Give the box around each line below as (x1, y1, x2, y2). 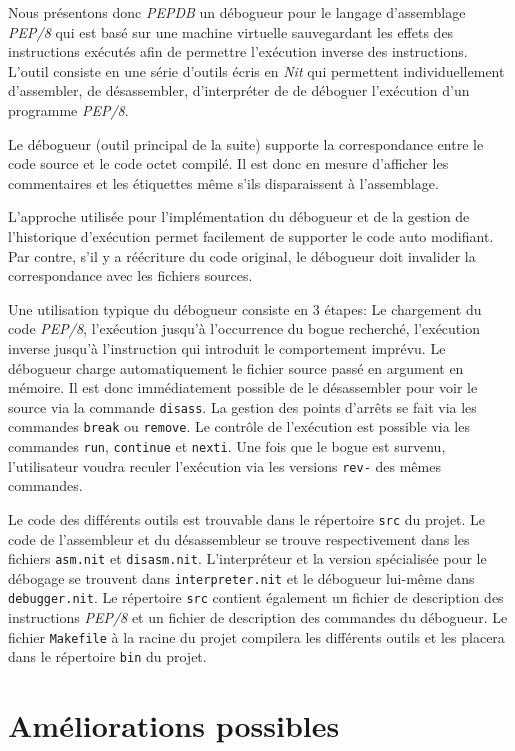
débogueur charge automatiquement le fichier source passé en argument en (8, 357, 464, 378)
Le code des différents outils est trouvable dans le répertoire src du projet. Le (8, 508, 486, 529)
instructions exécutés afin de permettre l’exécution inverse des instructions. (8, 41, 468, 62)
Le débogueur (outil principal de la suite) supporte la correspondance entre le (8, 133, 484, 154)
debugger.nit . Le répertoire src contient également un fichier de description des (8, 587, 504, 608)
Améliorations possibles (8, 705, 340, 746)
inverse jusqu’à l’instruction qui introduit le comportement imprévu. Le (8, 337, 446, 358)
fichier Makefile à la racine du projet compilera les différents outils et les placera (8, 626, 505, 647)
